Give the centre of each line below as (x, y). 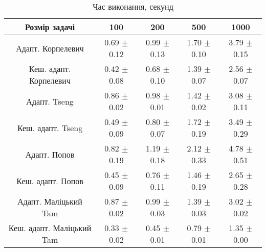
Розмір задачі (50, 27)
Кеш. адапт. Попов (50, 181)
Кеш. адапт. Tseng (50, 128)
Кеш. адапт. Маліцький (50, 228)
